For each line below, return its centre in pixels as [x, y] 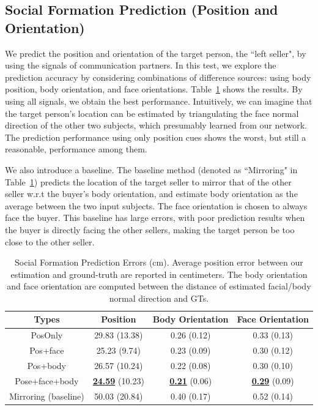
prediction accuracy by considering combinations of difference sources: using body [158, 77]
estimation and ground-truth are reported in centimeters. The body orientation [159, 274]
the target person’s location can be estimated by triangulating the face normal [152, 113]
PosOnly [47, 335]
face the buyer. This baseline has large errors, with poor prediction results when [155, 218]
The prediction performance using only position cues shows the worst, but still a [156, 137]
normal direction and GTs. [159, 298]
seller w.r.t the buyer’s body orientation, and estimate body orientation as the [151, 194]
